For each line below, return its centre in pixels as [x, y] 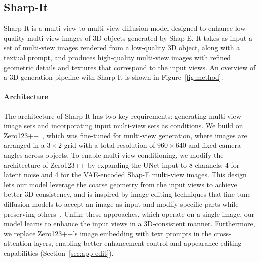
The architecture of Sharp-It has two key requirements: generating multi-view [123, 116]
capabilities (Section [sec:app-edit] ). [59, 253]
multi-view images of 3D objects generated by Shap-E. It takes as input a [140, 38]
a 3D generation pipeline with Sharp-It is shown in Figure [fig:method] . [114, 77]
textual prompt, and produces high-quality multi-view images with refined [118, 57]
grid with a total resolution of [110, 145]
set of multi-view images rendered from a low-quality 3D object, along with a [122, 48]
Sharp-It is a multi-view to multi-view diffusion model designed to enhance [118, 28]
